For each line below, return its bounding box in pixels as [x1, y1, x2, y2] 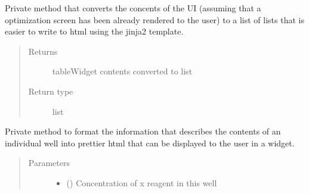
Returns [28, 45, 58, 57]
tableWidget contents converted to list [52, 65, 193, 77]
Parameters [28, 157, 70, 169]
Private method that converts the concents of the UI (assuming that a [5, 2, 261, 14]
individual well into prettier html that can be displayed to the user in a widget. [5, 136, 295, 149]
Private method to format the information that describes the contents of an [5, 125, 281, 137]
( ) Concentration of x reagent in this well [66, 176, 217, 189]
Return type [28, 85, 73, 97]
